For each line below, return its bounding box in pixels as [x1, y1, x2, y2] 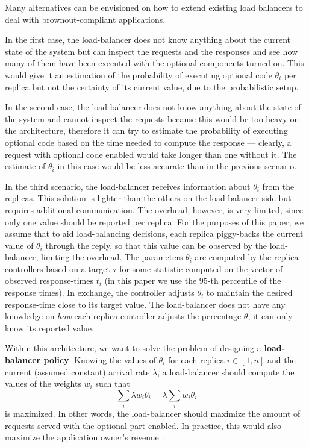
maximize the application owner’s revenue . [5, 431, 166, 443]
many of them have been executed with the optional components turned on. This [5, 57, 304, 69]
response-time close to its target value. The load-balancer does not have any [5, 298, 286, 310]
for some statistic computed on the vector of [119, 262, 283, 275]
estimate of [5, 160, 46, 172]
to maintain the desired [206, 286, 293, 299]
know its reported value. [5, 321, 94, 334]
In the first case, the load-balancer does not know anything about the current [5, 33, 291, 46]
